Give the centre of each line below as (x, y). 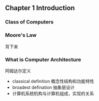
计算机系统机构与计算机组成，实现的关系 (53, 93)
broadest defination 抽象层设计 (43, 87)
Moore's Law (21, 35)
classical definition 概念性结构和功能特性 (53, 81)
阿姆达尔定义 (18, 71)
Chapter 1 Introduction (40, 8)
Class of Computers (29, 22)
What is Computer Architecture (43, 59)
